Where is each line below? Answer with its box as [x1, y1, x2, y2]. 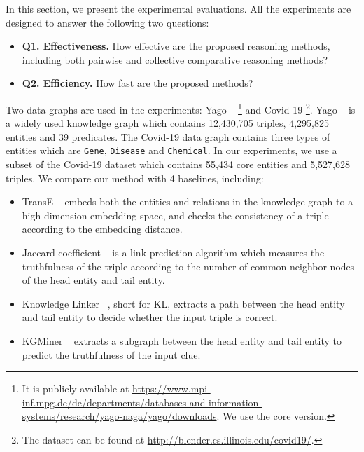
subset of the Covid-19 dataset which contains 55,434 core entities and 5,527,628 [6, 157, 350, 172]
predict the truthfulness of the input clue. [22, 347, 201, 362]
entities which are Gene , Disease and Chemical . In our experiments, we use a [6, 143, 337, 158]
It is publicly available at [22, 381, 129, 396]
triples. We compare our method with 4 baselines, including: [6, 170, 264, 185]
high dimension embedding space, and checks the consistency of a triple [22, 207, 329, 222]
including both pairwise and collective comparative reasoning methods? [22, 52, 328, 67]
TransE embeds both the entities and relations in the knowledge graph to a [22, 194, 353, 209]
